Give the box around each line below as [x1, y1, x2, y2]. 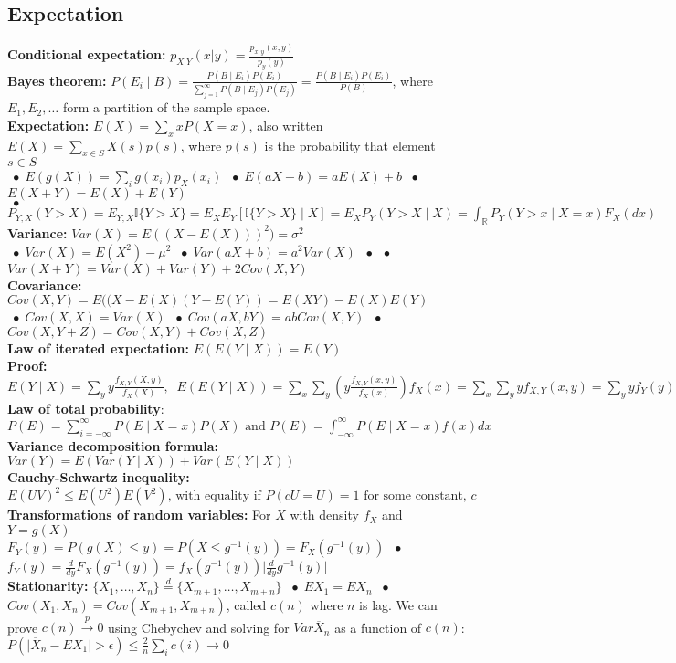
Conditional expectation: [7, 45, 166, 64]
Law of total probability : [7, 398, 164, 417]
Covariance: [7, 275, 82, 294]
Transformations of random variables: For [7, 505, 271, 524]
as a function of [334, 617, 422, 637]
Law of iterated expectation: [7, 338, 189, 357]
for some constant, [364, 489, 467, 503]
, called [226, 595, 267, 614]
